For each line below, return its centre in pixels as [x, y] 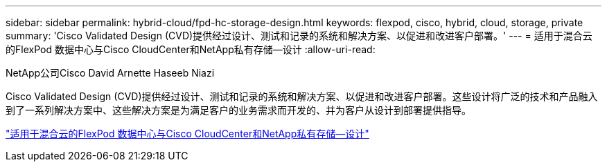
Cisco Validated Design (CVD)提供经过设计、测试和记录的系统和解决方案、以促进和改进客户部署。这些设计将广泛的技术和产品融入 [302, 96]
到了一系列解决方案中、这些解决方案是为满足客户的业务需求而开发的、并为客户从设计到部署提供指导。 [238, 110]
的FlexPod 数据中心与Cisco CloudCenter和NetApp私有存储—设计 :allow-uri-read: [191, 49]
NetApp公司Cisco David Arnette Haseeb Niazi [110, 73]
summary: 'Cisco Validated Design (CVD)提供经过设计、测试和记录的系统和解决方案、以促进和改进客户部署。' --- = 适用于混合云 [299, 36]
